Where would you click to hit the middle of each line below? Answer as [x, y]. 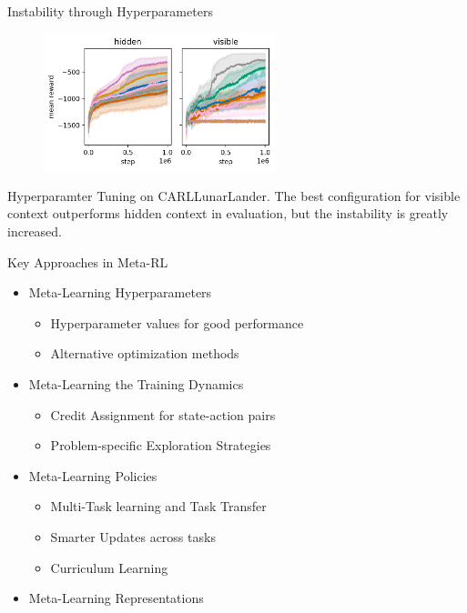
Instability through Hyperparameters [110, 11]
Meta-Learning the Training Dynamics [136, 384]
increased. [35, 231]
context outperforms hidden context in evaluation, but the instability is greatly [228, 213]
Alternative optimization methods [145, 353]
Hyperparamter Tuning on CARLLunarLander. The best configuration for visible [234, 195]
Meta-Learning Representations [116, 598]
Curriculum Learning [109, 567]
